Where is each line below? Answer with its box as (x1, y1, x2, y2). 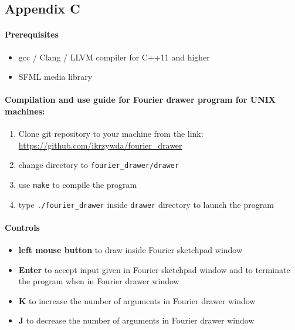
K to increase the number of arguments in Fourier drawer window (18, 294, 256, 307)
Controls (5, 221, 40, 233)
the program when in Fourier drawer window (18, 275, 179, 287)
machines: (5, 105, 45, 117)
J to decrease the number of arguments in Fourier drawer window (18, 314, 255, 326)
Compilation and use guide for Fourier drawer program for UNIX (5, 93, 276, 106)
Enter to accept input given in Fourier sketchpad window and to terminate (18, 263, 290, 275)
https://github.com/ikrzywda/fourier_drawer (18, 139, 182, 151)
